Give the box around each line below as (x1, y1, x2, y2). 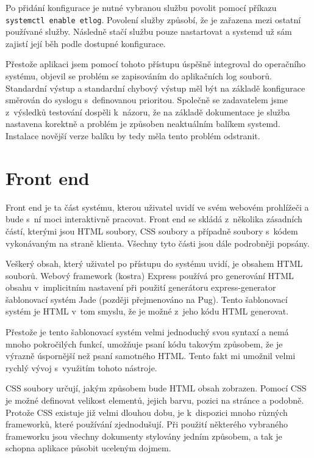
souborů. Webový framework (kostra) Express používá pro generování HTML (5, 269, 294, 282)
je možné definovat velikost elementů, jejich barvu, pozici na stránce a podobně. (5, 394, 304, 407)
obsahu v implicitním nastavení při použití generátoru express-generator (5, 281, 276, 294)
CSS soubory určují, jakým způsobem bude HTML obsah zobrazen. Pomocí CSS (5, 382, 307, 394)
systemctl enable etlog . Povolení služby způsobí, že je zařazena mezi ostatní (5, 13, 301, 26)
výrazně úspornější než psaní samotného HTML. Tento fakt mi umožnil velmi (5, 349, 296, 362)
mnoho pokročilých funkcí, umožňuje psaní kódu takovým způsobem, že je (5, 337, 283, 350)
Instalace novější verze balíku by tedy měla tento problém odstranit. (5, 129, 260, 142)
